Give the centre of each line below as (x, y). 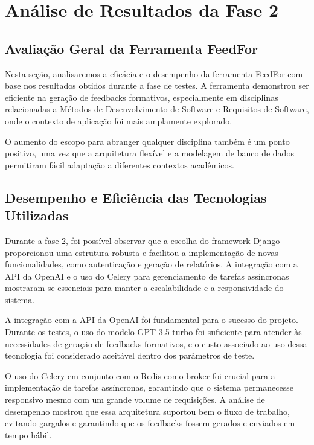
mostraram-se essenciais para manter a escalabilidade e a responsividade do (144, 288)
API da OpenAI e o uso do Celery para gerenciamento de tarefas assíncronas (147, 276)
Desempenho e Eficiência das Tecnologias (136, 197)
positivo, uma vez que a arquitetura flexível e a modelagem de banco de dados (149, 153)
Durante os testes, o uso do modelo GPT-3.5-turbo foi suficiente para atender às (153, 332)
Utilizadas (37, 215)
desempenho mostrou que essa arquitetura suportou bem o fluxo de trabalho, (147, 411)
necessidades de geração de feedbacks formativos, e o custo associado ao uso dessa (156, 343)
